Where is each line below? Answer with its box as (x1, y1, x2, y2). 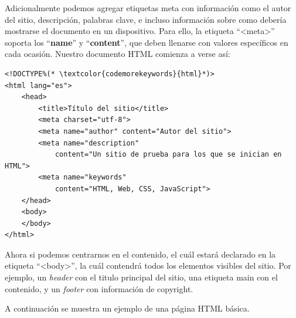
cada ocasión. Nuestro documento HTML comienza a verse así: (5, 48, 230, 60)
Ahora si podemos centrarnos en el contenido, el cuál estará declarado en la (5, 248, 276, 260)
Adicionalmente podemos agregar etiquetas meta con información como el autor (5, 2, 291, 13)
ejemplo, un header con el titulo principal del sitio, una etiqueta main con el (5, 271, 278, 283)
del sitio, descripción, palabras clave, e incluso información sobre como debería (5, 13, 287, 25)
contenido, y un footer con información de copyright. (5, 282, 193, 295)
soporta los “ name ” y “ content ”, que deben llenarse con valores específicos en (5, 36, 288, 48)
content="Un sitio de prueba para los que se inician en (55, 150, 282, 159)
